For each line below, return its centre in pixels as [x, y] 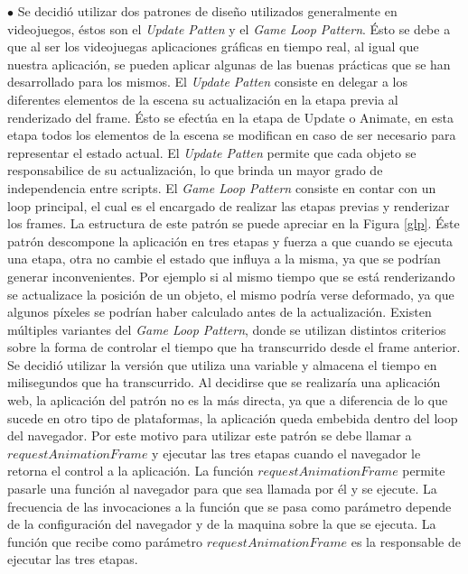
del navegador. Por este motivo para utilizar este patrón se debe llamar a [210, 435]
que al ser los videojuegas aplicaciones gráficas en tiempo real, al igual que [213, 46]
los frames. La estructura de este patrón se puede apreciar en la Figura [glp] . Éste [234, 223]
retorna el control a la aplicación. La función [131, 471]
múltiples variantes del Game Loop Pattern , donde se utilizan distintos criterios [227, 329]
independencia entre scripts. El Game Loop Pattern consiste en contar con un [222, 187]
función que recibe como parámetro [105, 541]
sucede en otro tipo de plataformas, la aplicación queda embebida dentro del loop [233, 417]
